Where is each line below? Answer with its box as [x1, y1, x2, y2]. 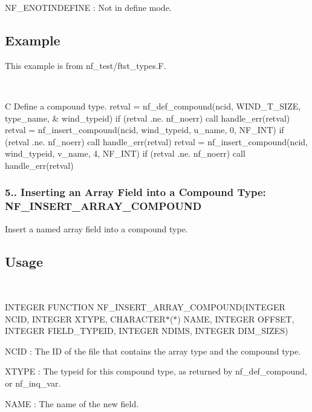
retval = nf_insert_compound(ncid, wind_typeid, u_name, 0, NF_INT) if [5, 123, 284, 136]
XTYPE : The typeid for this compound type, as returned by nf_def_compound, [5, 365, 307, 378]
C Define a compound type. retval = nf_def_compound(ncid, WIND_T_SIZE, [5, 99, 301, 112]
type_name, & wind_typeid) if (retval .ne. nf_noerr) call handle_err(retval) [5, 111, 290, 124]
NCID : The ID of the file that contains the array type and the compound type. [5, 344, 301, 357]
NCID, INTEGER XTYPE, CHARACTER [5, 312, 166, 325]
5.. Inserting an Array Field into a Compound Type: [5, 185, 266, 200]
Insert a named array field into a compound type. [5, 222, 188, 235]
